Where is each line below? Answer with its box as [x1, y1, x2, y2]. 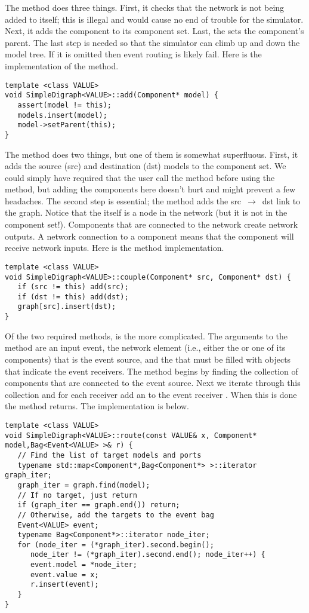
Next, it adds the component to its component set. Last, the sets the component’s [5, 24, 304, 37]
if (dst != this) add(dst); [17, 292, 129, 301]
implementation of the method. [5, 59, 119, 72]
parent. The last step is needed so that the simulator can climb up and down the [5, 36, 300, 48]
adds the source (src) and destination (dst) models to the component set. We [5, 160, 286, 172]
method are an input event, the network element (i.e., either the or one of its [5, 341, 286, 354]
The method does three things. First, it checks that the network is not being [5, 1, 285, 13]
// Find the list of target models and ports [17, 450, 202, 459]
